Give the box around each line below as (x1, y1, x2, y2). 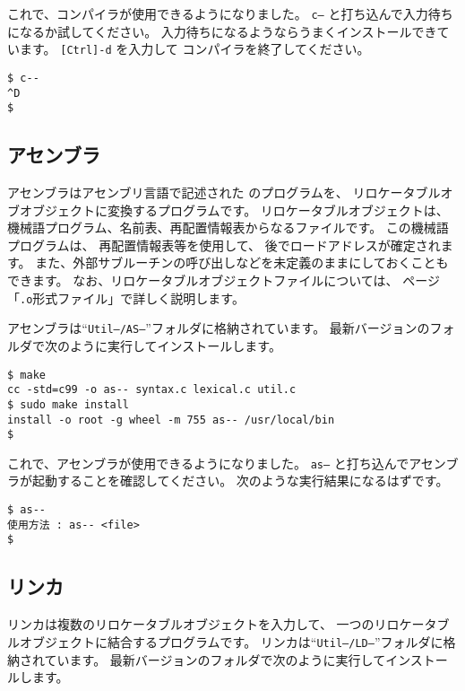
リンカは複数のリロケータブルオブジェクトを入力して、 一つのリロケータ (7, 615, 437, 634)
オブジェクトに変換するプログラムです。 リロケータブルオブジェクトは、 (19, 200, 449, 219)
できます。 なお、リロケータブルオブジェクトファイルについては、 (7, 271, 399, 290)
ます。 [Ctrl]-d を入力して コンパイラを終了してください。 (19, 39, 370, 58)
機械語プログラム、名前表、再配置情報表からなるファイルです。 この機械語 (7, 218, 449, 237)
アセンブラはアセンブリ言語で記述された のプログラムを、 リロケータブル (7, 183, 441, 202)
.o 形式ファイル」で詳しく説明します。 (20, 288, 245, 307)
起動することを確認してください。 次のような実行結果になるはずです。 (31, 471, 449, 490)
